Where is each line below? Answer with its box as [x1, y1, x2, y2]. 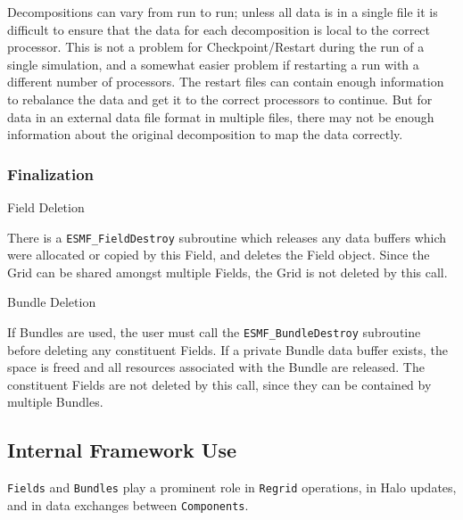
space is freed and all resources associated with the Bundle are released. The [7, 358, 425, 376]
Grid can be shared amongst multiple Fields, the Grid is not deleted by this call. [7, 262, 448, 281]
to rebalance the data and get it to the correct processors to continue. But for [7, 89, 433, 108]
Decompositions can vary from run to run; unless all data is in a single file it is [7, 3, 438, 21]
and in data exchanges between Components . [7, 495, 249, 514]
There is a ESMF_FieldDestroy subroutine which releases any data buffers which [7, 227, 447, 246]
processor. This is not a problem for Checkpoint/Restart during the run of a [7, 37, 425, 56]
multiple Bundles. [7, 392, 103, 411]
